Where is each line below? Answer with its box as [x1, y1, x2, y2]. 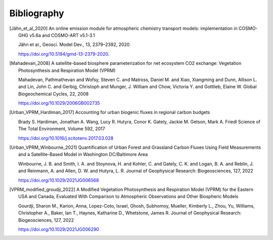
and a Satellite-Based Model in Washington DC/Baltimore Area [18, 151, 148, 157]
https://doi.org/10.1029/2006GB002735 [18, 100, 101, 106]
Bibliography [9, 8, 64, 19]
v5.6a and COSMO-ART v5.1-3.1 [29, 32, 96, 38]
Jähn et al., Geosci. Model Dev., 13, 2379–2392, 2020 [18, 42, 130, 48]
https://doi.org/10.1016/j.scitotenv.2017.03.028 [18, 135, 114, 141]
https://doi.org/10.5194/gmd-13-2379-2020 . [18, 51, 110, 57]
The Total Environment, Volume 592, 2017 [18, 126, 106, 132]
